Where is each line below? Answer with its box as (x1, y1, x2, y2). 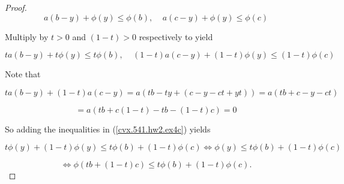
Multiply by (5, 30, 49, 43)
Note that (5, 68, 41, 80)
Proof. (5, 1, 27, 13)
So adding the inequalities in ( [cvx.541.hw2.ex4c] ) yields (5, 122, 211, 135)
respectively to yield (139, 30, 213, 43)
